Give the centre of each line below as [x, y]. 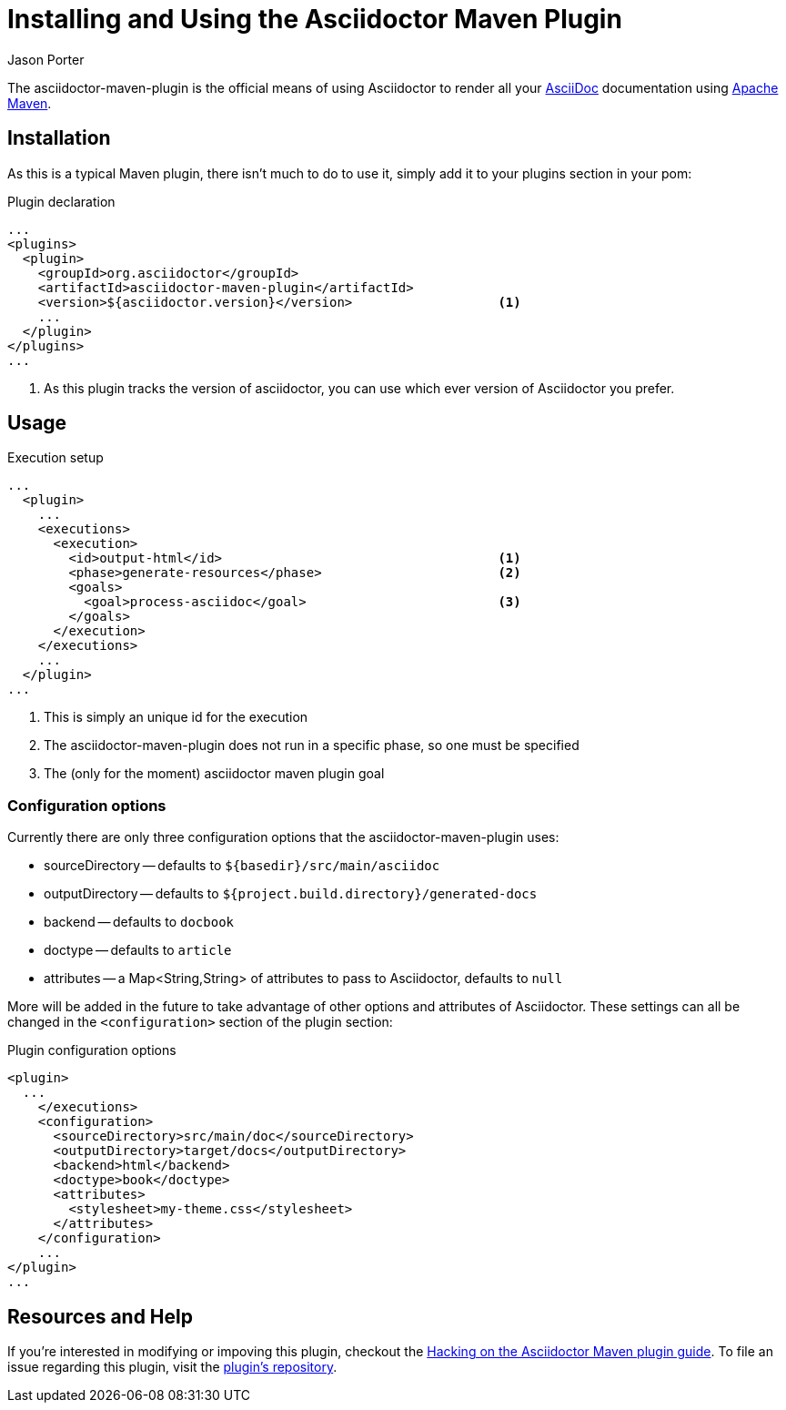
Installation [59, 138]
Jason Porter [46, 59]
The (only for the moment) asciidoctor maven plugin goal [214, 774]
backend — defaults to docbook [139, 922]
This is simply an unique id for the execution [176, 717]
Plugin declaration [61, 201]
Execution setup [55, 458]
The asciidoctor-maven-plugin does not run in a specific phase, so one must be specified [312, 746]
